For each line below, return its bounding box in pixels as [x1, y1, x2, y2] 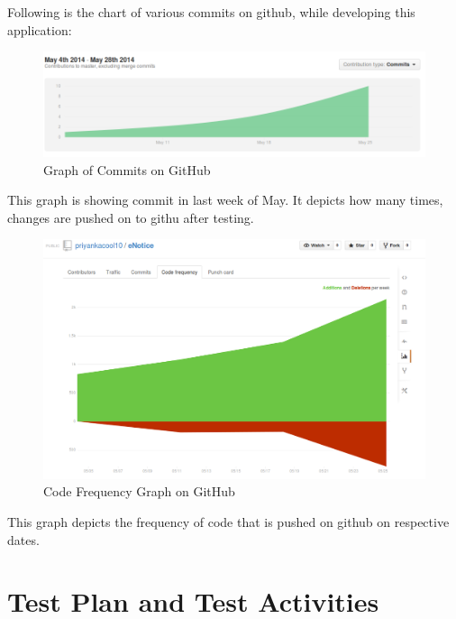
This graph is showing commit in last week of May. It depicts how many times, [7, 190, 443, 209]
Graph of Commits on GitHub [43, 160, 211, 179]
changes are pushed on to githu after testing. [7, 208, 254, 226]
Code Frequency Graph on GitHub [43, 482, 235, 501]
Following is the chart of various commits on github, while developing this [7, 3, 415, 21]
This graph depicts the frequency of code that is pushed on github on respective [7, 513, 450, 531]
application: [7, 20, 72, 39]
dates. [7, 530, 40, 549]
